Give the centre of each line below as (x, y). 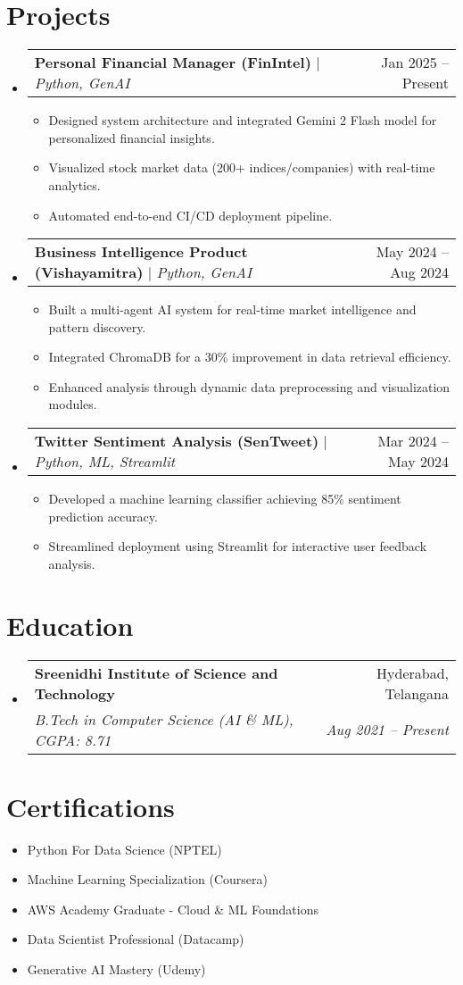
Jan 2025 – (415, 63)
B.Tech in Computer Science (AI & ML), (164, 719)
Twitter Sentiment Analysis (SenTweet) (177, 441)
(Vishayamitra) (89, 272)
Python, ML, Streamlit (105, 462)
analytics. (74, 184)
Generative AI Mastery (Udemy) (116, 969)
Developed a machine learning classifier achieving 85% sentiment (225, 499)
